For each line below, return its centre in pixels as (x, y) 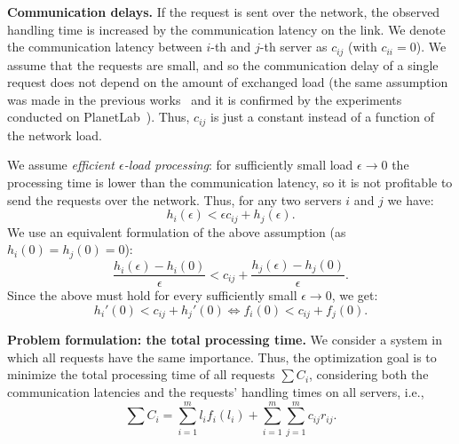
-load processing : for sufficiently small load (238, 165)
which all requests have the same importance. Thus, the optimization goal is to (222, 357)
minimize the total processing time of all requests (141, 374)
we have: (411, 199)
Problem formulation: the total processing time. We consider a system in (225, 340)
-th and (231, 47)
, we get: (355, 295)
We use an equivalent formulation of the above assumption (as (177, 231)
